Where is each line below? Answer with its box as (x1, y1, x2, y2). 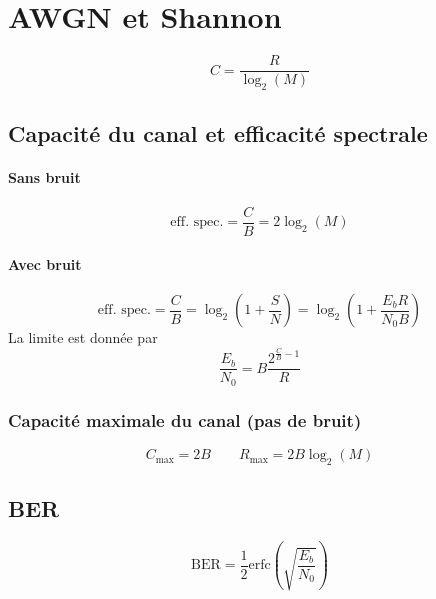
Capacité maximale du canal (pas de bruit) (8, 407, 362, 432)
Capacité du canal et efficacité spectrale (8, 118, 428, 149)
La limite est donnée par (8, 327, 158, 348)
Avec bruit (8, 254, 82, 275)
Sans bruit (8, 167, 81, 188)
